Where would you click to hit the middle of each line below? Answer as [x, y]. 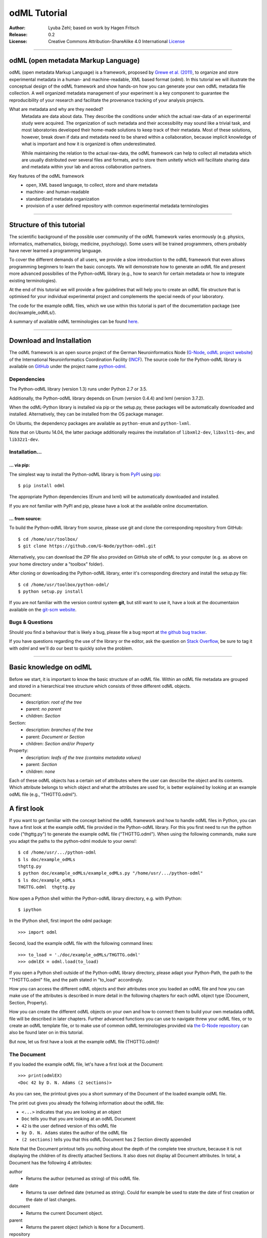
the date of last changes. [51, 1199]
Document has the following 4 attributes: [51, 1162]
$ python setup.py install [51, 591]
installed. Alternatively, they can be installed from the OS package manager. [87, 414]
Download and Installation [50, 341]
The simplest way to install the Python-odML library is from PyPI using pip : [85, 474]
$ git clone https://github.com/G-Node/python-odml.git [87, 546]
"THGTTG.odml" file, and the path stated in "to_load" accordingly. [76, 980]
